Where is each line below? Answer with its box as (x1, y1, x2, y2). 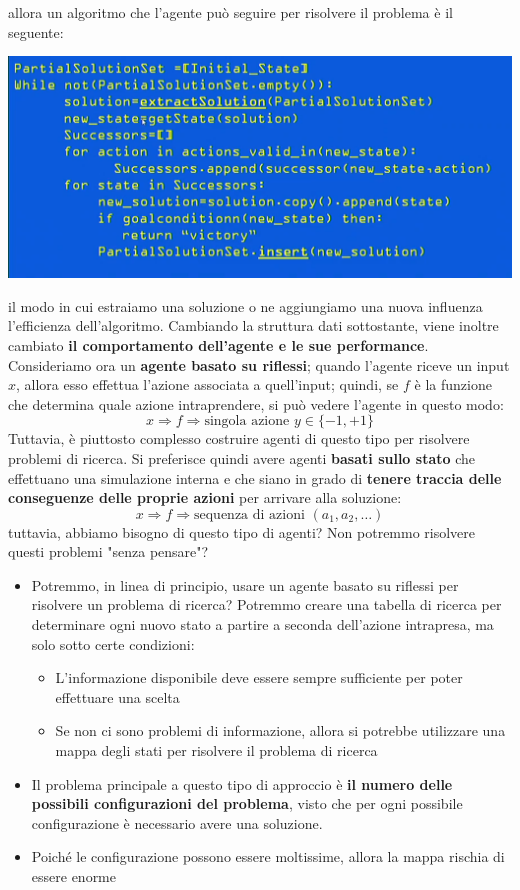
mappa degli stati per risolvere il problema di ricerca (55, 740, 378, 761)
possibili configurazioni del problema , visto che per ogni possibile (31, 793, 463, 814)
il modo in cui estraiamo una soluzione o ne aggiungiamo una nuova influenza (8, 295, 483, 316)
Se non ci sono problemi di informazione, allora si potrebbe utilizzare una (55, 720, 506, 741)
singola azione (204, 414, 290, 429)
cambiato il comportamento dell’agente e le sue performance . (8, 334, 429, 355)
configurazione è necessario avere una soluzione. (31, 812, 323, 833)
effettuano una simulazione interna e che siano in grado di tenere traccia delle (8, 467, 502, 488)
